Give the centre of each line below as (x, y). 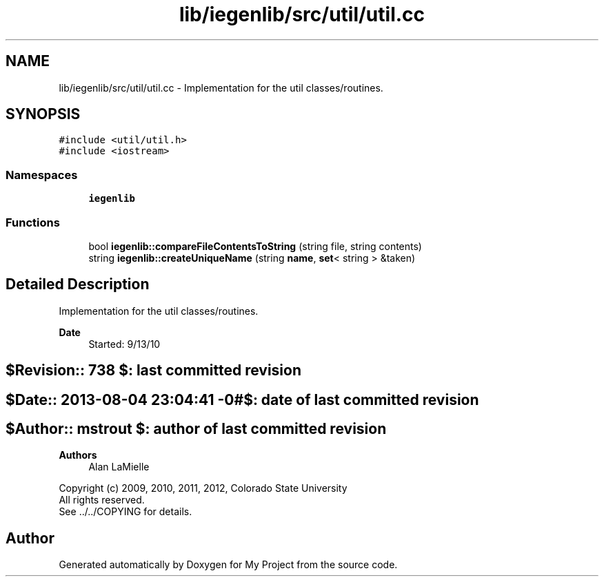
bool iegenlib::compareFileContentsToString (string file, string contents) (255, 246)
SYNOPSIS (43, 114)
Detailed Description (78, 284)
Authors (78, 455)
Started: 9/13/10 (124, 344)
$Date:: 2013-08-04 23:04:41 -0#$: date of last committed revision (242, 399)
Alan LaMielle (119, 467)
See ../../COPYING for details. (125, 512)
